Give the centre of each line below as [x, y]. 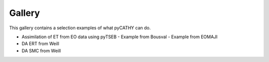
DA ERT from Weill [40, 44]
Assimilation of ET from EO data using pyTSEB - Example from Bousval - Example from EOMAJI [120, 37]
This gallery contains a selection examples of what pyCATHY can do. [80, 28]
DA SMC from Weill [41, 51]
